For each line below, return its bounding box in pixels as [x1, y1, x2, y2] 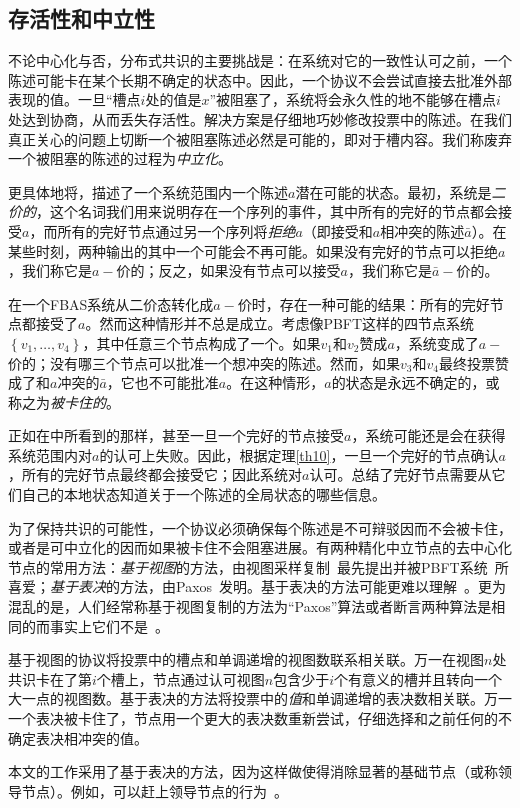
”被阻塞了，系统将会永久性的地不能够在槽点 [209, 89, 497, 110]
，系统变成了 [394, 332, 479, 353]
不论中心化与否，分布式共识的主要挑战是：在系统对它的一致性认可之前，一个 [8, 50, 512, 71]
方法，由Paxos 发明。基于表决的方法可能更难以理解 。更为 [119, 576, 507, 597]
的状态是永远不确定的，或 [331, 372, 500, 393]
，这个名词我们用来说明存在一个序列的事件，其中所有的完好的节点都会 [36, 201, 498, 222]
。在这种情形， [226, 372, 325, 393]
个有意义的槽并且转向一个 [334, 668, 503, 689]
